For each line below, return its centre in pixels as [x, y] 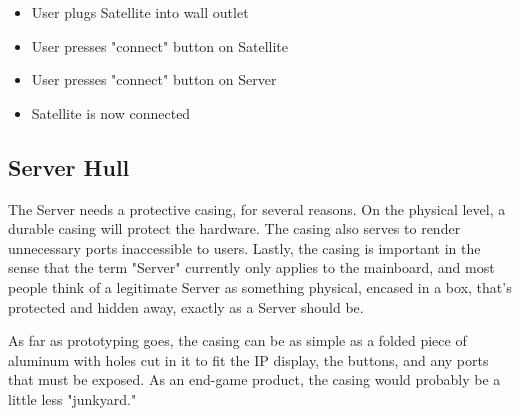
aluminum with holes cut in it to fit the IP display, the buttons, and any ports [248, 359]
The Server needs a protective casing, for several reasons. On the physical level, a [257, 208]
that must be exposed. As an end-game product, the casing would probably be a [254, 379]
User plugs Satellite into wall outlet [140, 12]
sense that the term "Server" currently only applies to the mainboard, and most [251, 267]
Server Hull [69, 166]
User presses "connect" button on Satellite [160, 45]
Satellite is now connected [111, 112]
